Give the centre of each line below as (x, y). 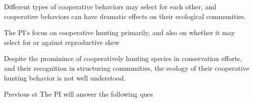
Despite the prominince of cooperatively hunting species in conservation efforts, (123, 58)
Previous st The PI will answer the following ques (79, 94)
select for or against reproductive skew (62, 42)
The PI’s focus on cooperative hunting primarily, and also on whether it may (119, 32)
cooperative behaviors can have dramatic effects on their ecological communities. (125, 16)
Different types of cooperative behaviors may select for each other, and (110, 6)
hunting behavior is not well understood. (65, 77)
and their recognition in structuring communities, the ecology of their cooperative (127, 68)
